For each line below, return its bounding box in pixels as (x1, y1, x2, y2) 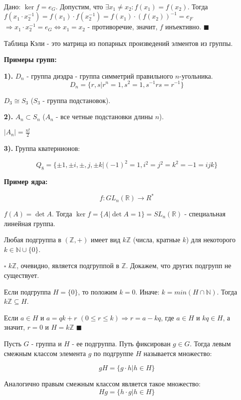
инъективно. (165, 21, 201, 32)
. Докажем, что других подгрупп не (126, 260, 231, 271)
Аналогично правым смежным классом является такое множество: (4, 379, 201, 389)
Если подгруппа (4, 286, 51, 296)
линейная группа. (4, 218, 56, 228)
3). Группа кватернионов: (4, 143, 80, 153)
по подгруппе (94, 348, 134, 358)
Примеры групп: (4, 54, 57, 64)
